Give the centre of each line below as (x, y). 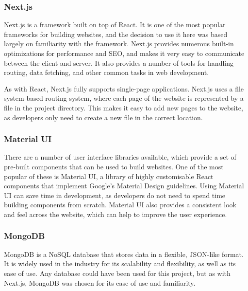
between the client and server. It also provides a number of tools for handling (119, 63)
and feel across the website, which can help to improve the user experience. (116, 214)
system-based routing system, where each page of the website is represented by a (124, 98)
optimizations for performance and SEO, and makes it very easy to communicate (124, 53)
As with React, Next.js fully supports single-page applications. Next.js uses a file (124, 88)
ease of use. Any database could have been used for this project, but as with (117, 273)
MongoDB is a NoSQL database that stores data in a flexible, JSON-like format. (124, 254)
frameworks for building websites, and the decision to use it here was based (116, 34)
